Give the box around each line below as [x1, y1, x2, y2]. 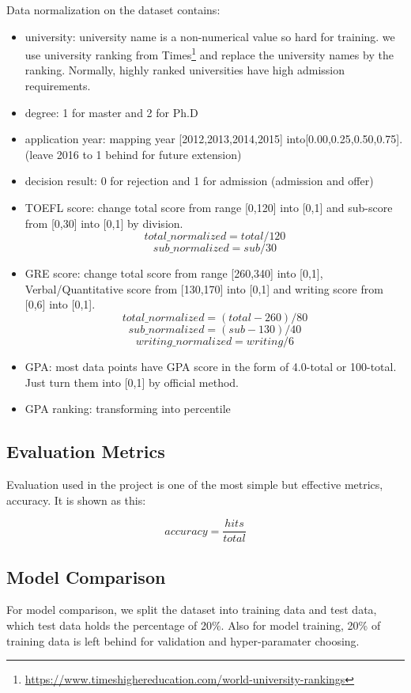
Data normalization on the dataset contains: [6, 2, 221, 17]
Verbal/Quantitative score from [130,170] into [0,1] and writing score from [25, 280, 383, 297]
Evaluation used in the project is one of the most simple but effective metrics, [6, 475, 383, 492]
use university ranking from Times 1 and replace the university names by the [25, 44, 394, 62]
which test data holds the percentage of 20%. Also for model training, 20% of [6, 617, 381, 633]
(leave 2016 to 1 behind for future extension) [25, 146, 242, 162]
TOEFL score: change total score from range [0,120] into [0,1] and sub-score [25, 199, 393, 215]
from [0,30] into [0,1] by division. [25, 214, 183, 231]
